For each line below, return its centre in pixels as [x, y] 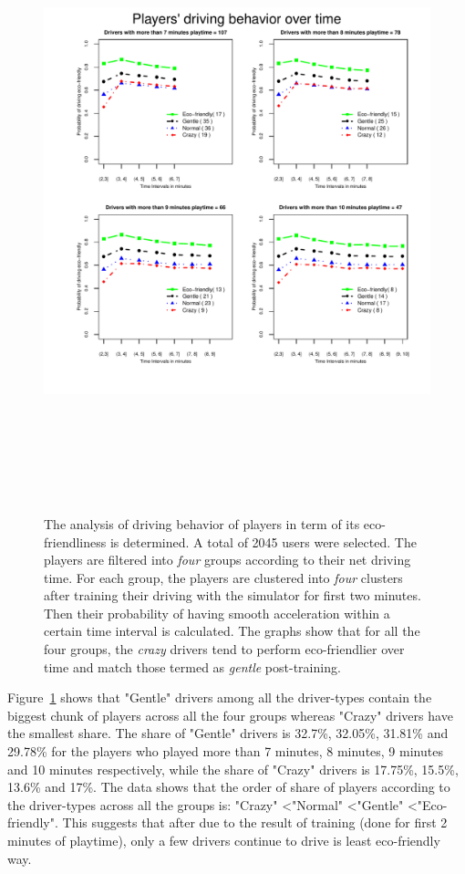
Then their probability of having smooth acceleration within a [217, 613]
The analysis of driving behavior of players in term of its [202, 523]
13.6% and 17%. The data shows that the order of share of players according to [229, 787]
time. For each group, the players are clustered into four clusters [223, 577]
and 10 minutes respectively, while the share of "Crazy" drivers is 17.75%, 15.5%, [233, 769]
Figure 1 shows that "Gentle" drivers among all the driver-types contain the [220, 697]
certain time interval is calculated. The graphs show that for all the [232, 631]
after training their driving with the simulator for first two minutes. [232, 595]
